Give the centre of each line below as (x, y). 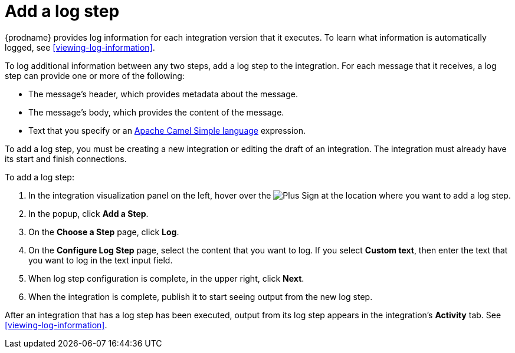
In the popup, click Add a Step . (88, 213)
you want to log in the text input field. (101, 260)
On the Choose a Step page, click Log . (104, 232)
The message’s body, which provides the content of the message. (156, 112)
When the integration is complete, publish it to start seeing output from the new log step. (201, 296)
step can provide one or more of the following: (95, 75)
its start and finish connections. (66, 159)
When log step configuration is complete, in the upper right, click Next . (166, 278)
